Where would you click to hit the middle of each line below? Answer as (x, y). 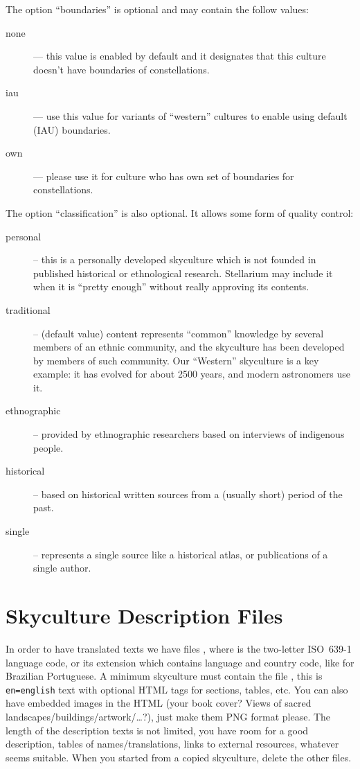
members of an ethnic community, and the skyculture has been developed (189, 347)
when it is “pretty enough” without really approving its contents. (171, 286)
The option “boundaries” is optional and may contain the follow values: (157, 9)
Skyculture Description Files (144, 615)
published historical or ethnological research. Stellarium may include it (183, 273)
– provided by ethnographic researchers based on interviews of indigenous (189, 434)
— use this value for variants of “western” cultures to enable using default (190, 115)
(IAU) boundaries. (72, 129)
